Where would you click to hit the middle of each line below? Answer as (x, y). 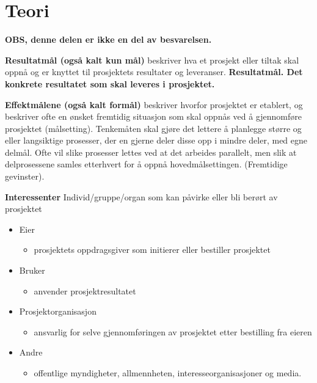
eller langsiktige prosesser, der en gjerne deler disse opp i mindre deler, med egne (156, 140)
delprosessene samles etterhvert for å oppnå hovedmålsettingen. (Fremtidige (146, 164)
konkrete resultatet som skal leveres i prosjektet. (110, 83)
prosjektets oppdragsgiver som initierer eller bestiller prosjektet (152, 250)
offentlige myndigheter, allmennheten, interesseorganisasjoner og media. (168, 373)
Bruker (32, 270)
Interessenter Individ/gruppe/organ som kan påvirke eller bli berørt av (141, 196)
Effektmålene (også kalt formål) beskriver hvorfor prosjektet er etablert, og (154, 104)
